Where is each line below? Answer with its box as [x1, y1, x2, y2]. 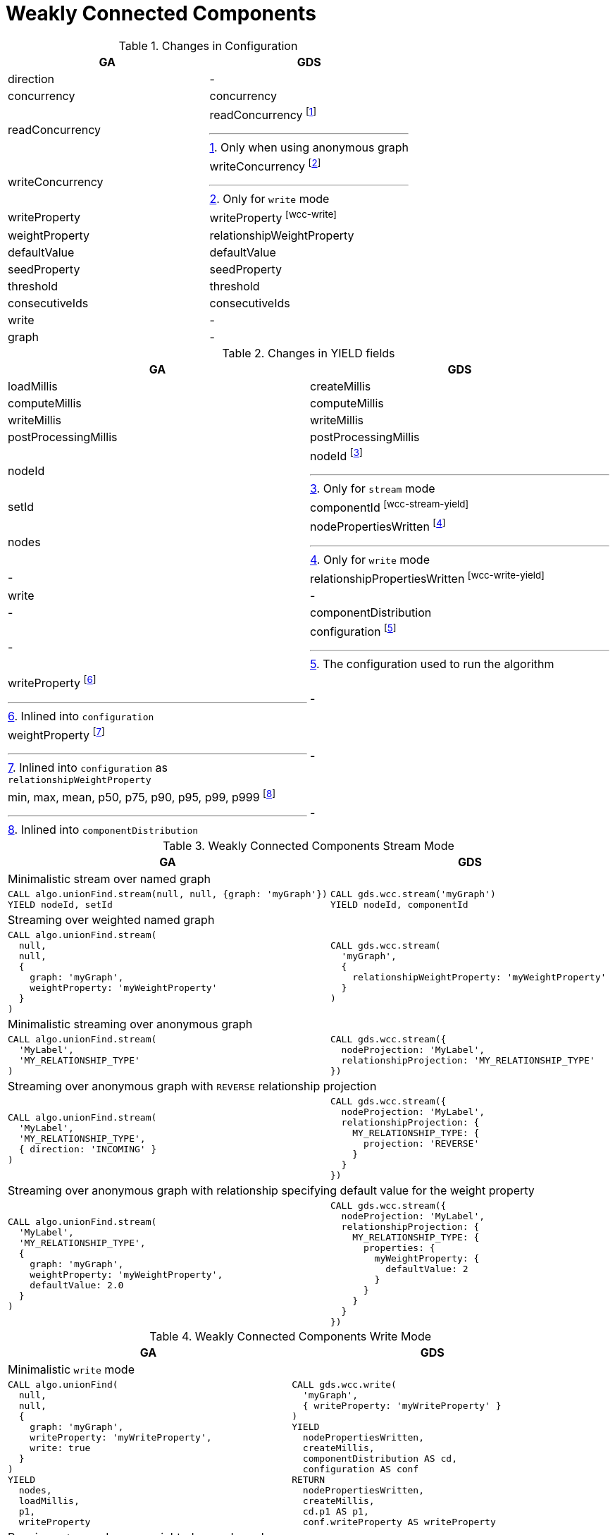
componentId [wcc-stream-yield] [310, 498, 469, 515]
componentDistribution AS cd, [302, 1453, 457, 1465]
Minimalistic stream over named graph [8, 872, 211, 887]
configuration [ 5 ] [310, 622, 397, 639]
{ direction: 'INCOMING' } [18, 1143, 157, 1154]
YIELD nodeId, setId [8, 899, 113, 911]
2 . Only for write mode [209, 192, 330, 206]
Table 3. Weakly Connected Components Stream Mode [163, 839, 454, 853]
